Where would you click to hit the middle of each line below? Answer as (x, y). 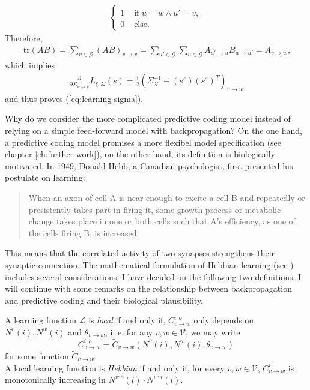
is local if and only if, (127, 320)
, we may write (213, 331)
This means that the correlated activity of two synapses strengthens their (140, 253)
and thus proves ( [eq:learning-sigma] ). (74, 98)
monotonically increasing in (55, 379)
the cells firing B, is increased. (84, 232)
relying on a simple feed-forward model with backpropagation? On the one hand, (153, 130)
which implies (30, 65)
